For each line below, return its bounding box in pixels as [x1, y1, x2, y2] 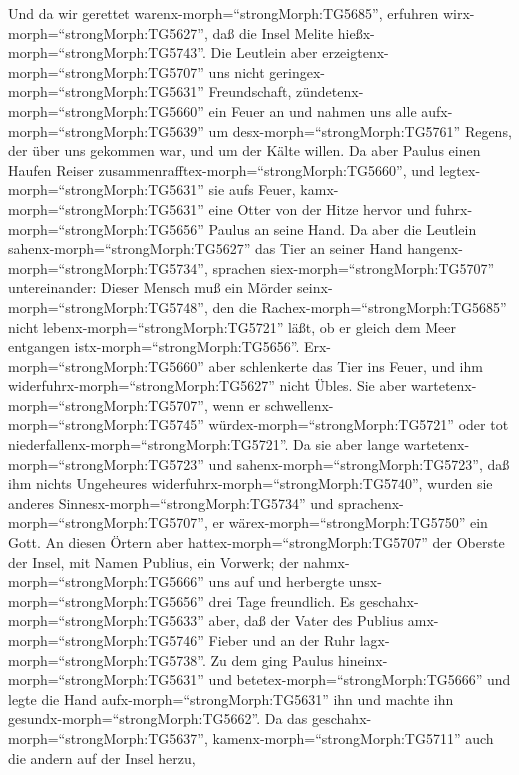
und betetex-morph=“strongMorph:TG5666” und [208, 669, 511, 690]
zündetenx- [296, 81, 364, 102]
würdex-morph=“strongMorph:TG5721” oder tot [208, 414, 509, 435]
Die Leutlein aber [210, 42, 318, 63]
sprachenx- [338, 492, 404, 513]
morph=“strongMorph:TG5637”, [8, 727, 208, 748]
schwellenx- [265, 394, 334, 415]
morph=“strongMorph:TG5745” [8, 414, 204, 435]
